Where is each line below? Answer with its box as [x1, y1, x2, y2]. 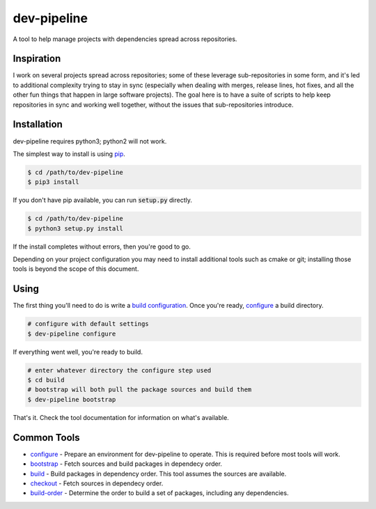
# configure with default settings [27, 320, 149, 328]
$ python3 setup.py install [27, 224, 123, 233]
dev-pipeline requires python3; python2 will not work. [13, 136, 167, 146]
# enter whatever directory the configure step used [27, 366, 212, 374]
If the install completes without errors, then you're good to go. [13, 242, 191, 251]
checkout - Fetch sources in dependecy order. [30, 479, 164, 487]
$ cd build [27, 376, 65, 384]
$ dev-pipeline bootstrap [27, 396, 116, 403]
